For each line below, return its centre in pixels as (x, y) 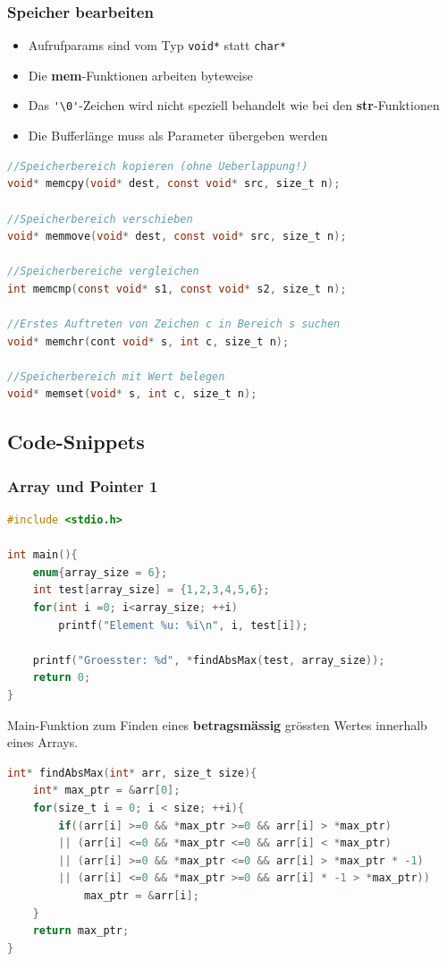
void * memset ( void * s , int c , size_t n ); (132, 394)
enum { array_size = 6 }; (100, 572)
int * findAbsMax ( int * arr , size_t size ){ (132, 773)
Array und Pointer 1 (83, 485)
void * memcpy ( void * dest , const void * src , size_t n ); (174, 184)
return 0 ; (62, 678)
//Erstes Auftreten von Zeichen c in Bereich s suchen (174, 324)
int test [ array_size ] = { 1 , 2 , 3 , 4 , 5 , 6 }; (151, 590)
